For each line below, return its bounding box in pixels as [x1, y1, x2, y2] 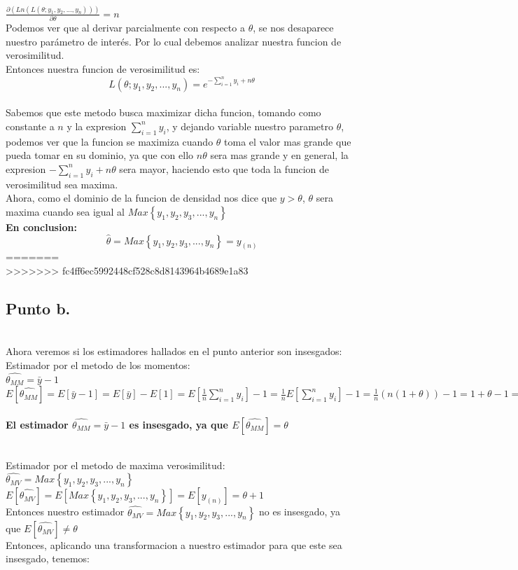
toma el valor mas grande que [224, 134, 351, 148]
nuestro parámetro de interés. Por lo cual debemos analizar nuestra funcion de [6, 34, 342, 48]
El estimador [6, 417, 69, 432]
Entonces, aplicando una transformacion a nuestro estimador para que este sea [6, 537, 342, 552]
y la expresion [66, 118, 127, 133]
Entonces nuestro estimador [6, 504, 125, 519]
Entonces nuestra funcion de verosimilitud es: [6, 62, 200, 76]
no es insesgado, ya [259, 504, 341, 519]
